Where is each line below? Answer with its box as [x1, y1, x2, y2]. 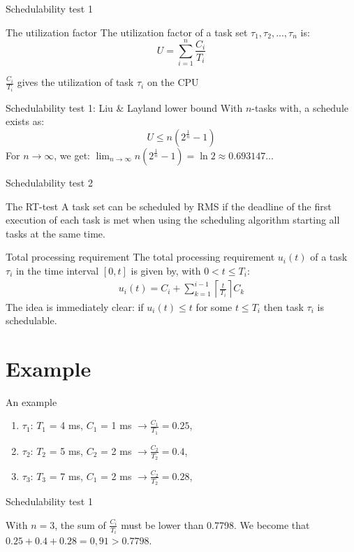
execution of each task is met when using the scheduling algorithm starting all [6, 212, 340, 227]
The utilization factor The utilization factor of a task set [6, 24, 248, 39]
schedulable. [6, 313, 57, 328]
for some [196, 299, 233, 314]
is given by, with [131, 263, 201, 277]
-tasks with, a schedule [251, 100, 349, 115]
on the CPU [147, 75, 199, 89]
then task [263, 299, 304, 314]
